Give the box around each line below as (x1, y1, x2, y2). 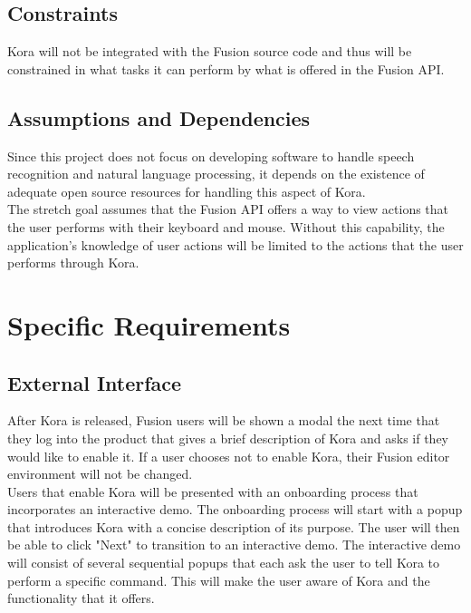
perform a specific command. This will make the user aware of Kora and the (7, 570, 430, 589)
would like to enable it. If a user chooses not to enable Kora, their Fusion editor (7, 446, 450, 465)
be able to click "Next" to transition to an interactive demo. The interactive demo (7, 535, 461, 554)
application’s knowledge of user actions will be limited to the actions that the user (7, 235, 464, 254)
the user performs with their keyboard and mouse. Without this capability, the (7, 217, 445, 236)
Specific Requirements (7, 306, 291, 343)
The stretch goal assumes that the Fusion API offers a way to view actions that (7, 199, 449, 219)
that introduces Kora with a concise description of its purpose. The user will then (7, 517, 460, 536)
